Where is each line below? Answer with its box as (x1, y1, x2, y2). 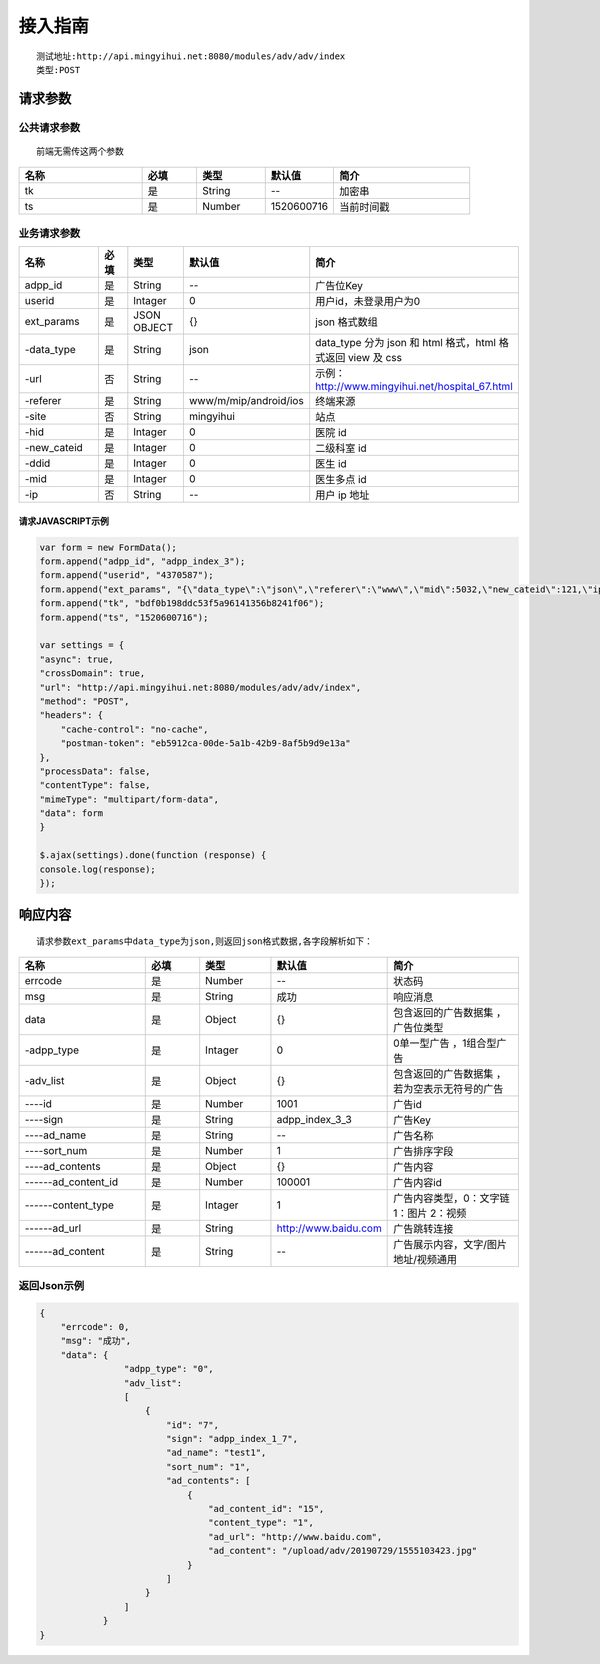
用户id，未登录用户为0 (315, 295, 421, 309)
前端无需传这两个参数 (36, 145, 124, 157)
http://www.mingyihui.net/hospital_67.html (315, 380, 514, 394)
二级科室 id (315, 441, 367, 455)
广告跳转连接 (393, 1222, 454, 1236)
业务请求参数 (18, 226, 81, 240)
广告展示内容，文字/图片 (393, 1238, 507, 1252)
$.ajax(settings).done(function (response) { (39, 850, 267, 861)
